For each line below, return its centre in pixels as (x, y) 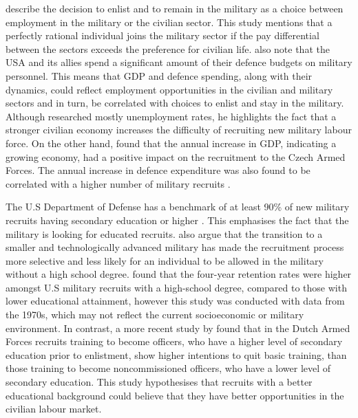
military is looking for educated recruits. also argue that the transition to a (164, 233)
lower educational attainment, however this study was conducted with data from (175, 301)
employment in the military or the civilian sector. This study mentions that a (169, 22)
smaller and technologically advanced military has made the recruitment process (175, 247)
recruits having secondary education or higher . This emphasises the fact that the (177, 220)
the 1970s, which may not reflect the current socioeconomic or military (155, 315)
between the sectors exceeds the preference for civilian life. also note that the (168, 48)
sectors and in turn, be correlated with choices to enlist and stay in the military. (175, 103)
